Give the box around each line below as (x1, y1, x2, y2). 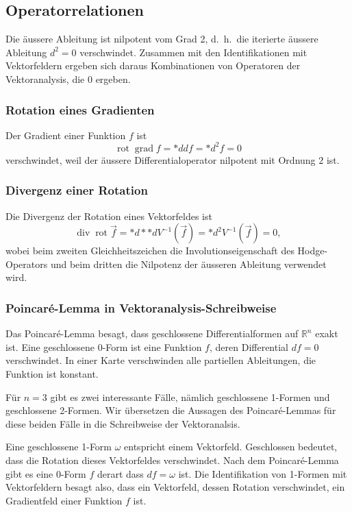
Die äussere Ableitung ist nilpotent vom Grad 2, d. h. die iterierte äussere (5, 32, 318, 46)
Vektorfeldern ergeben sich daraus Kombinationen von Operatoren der (5, 58, 301, 73)
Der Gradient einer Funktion (5, 127, 126, 142)
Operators (5, 256, 48, 271)
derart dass (97, 466, 144, 480)
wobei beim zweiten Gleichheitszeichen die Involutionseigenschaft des (5, 243, 294, 258)
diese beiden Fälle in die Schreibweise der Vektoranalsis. (5, 416, 240, 430)
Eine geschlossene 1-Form (5, 439, 112, 454)
